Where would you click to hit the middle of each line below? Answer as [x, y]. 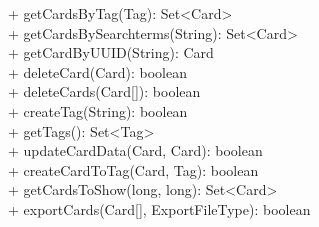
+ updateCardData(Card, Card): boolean [135, 150]
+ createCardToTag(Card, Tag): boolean [133, 169]
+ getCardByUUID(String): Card [111, 52]
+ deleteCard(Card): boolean [97, 71]
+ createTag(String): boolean [98, 110]
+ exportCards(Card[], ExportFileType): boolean [159, 208]
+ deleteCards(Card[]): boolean [104, 91]
